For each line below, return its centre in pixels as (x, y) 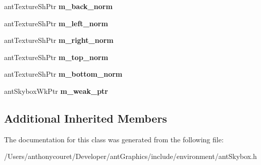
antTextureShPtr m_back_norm (58, 6)
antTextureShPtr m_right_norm (59, 40)
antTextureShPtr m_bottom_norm (63, 74)
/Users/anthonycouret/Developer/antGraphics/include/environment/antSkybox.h (130, 156)
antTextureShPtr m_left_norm (56, 23)
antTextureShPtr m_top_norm (56, 57)
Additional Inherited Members (86, 118)
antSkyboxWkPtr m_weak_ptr (56, 91)
